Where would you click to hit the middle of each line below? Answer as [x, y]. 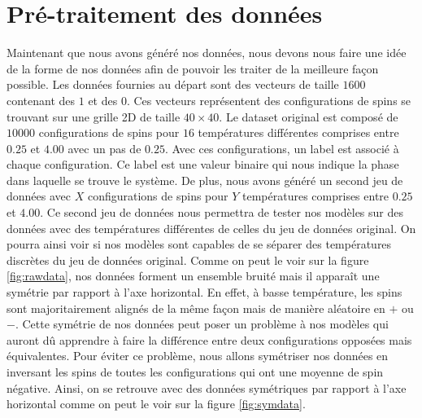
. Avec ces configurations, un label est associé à [282, 148]
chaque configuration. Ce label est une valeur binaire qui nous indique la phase [203, 164]
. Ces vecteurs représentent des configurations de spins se [269, 100]
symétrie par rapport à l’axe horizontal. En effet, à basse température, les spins [204, 292]
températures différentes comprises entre [298, 132]
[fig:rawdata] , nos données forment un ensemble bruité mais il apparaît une [193, 276]
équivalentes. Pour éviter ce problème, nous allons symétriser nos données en [198, 356]
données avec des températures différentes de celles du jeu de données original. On [211, 228]
